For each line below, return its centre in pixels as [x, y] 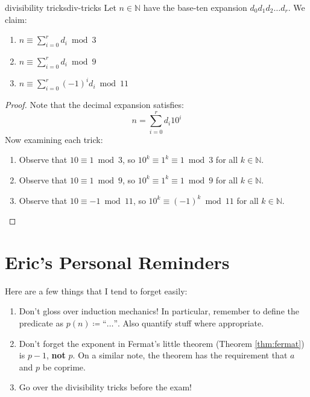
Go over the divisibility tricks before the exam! [105, 387]
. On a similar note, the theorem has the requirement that [180, 355]
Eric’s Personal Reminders [117, 262]
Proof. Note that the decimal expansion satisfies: [94, 105]
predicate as [41, 323]
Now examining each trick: [54, 139]
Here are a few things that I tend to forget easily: [96, 291]
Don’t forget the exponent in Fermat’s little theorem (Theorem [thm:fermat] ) [162, 343]
